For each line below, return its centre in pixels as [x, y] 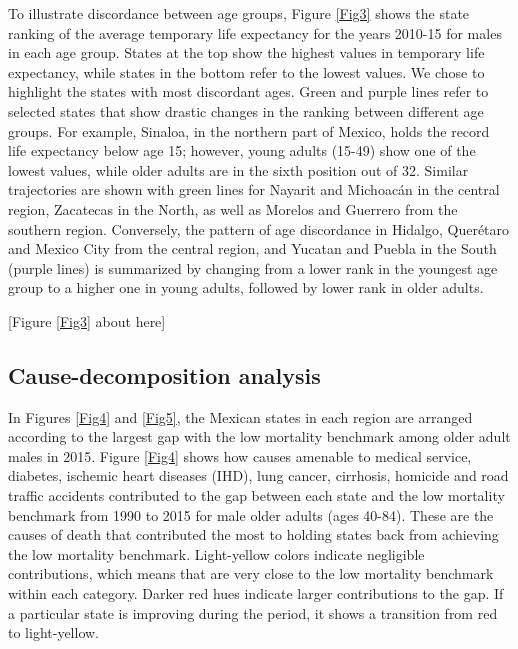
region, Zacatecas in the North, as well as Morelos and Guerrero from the [233, 208]
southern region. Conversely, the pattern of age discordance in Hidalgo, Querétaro [259, 228]
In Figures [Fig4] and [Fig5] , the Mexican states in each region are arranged [240, 416]
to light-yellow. [53, 632]
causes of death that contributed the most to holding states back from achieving [253, 534]
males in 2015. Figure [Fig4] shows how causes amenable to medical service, [240, 455]
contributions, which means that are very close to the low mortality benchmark [251, 573]
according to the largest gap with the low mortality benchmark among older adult [259, 436]
